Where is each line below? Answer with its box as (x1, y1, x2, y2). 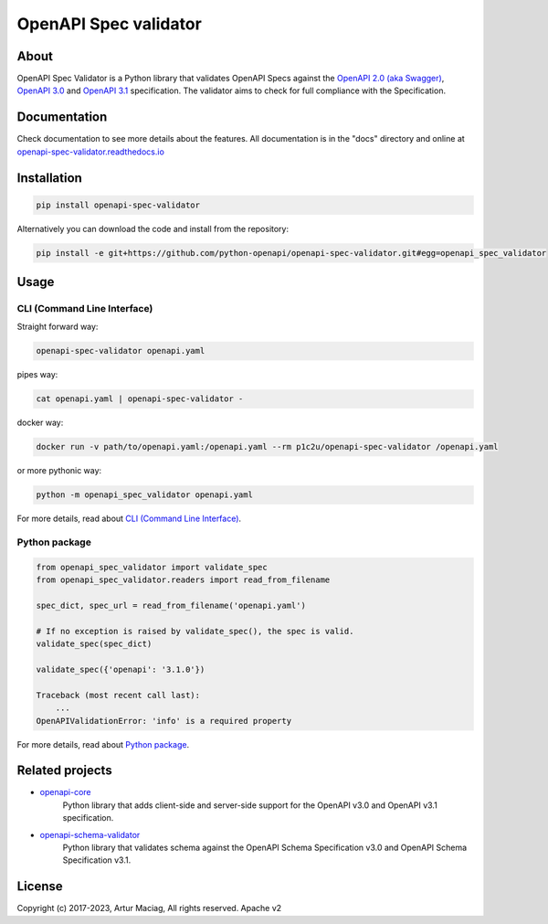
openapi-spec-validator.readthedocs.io (16, 146, 164, 157)
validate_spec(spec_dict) (36, 639, 153, 649)
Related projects (16, 763, 113, 779)
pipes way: (16, 369, 58, 380)
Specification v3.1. (62, 855, 132, 866)
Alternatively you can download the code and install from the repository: (16, 223, 290, 234)
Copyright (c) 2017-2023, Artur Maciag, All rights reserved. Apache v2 (16, 903, 282, 914)
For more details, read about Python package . (16, 738, 190, 749)
